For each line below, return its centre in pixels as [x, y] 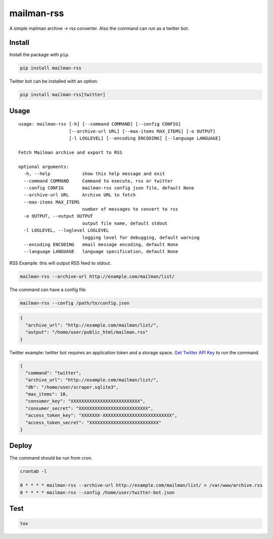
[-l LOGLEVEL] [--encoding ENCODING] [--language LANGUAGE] [145, 138]
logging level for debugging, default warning [141, 237]
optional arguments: [44, 167]
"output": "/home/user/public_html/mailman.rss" [87, 332]
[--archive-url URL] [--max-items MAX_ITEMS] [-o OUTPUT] [142, 131]
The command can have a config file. [48, 289]
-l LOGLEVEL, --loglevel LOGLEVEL [66, 231]
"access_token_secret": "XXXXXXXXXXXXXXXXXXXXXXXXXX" [94, 422]
